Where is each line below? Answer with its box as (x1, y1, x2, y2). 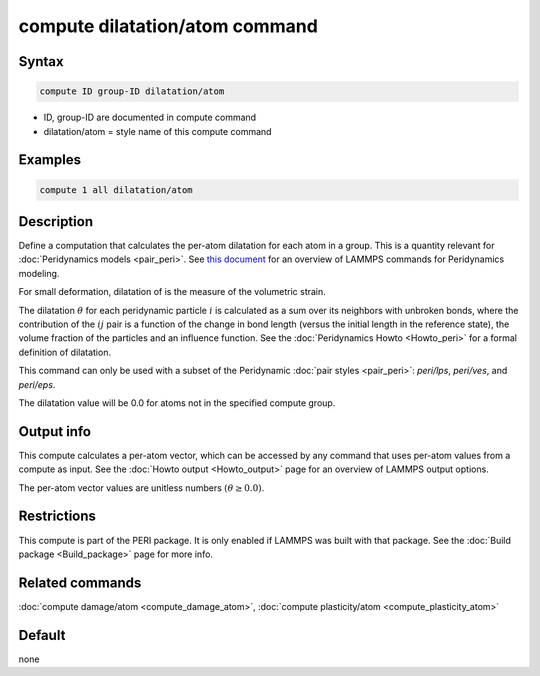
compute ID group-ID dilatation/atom (39, 86, 225, 97)
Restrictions (18, 508, 97, 525)
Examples (18, 151, 82, 169)
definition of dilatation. (18, 346, 112, 358)
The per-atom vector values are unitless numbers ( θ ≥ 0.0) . (18, 481, 265, 494)
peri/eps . (18, 378, 56, 390)
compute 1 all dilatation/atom (39, 184, 194, 195)
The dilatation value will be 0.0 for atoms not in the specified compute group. (18, 396, 336, 409)
